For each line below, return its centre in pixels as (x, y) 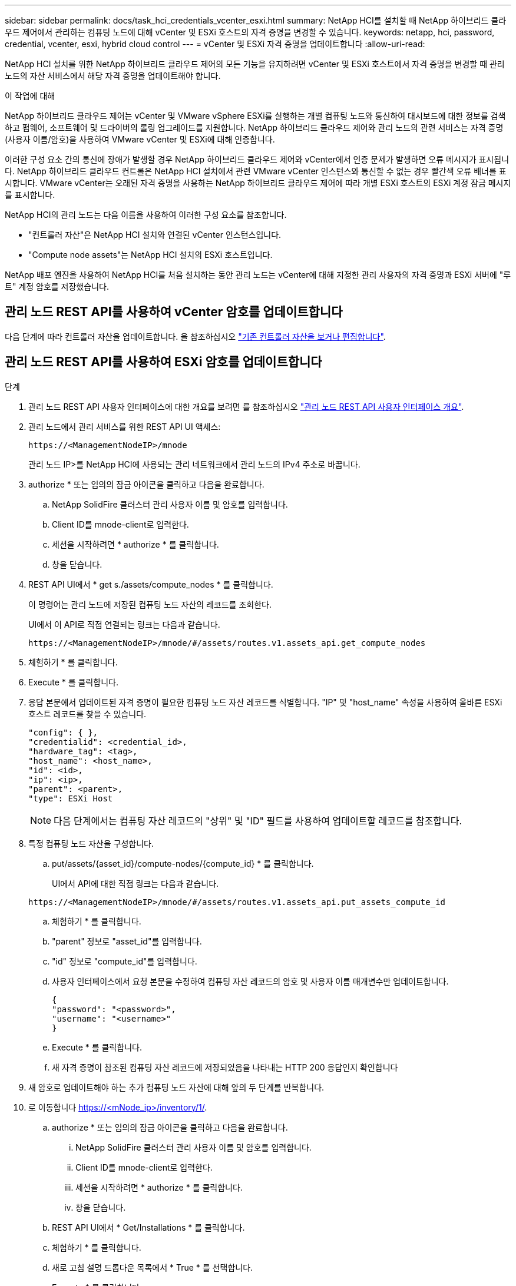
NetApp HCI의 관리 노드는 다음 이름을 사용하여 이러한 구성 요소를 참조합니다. (146, 215)
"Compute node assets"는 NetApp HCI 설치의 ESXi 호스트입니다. (150, 255)
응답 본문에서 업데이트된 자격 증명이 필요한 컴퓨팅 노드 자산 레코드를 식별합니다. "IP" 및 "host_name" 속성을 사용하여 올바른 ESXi (265, 702)
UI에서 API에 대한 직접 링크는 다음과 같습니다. (135, 883)
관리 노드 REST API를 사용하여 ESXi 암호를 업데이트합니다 (163, 362)
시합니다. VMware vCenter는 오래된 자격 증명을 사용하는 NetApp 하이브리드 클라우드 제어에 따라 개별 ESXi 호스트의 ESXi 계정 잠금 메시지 (258, 183)
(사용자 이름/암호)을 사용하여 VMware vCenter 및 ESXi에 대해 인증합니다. (140, 139)
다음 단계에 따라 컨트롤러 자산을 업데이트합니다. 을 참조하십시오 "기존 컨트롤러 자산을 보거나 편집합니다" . (195, 336)
